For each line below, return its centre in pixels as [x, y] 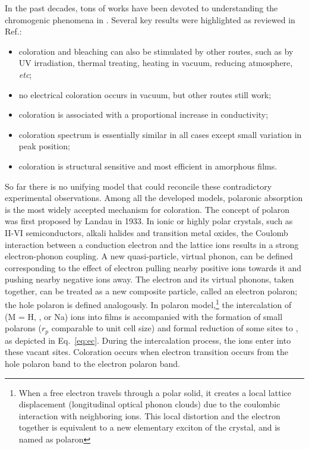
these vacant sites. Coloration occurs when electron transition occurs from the [147, 352]
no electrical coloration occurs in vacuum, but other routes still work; [145, 94]
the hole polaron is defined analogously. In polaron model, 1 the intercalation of [148, 304]
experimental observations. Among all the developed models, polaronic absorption [154, 198]
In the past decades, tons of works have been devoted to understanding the [141, 8]
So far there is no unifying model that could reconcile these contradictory [138, 186]
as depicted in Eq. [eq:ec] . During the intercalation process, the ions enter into [148, 340]
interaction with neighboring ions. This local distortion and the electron [149, 415]
